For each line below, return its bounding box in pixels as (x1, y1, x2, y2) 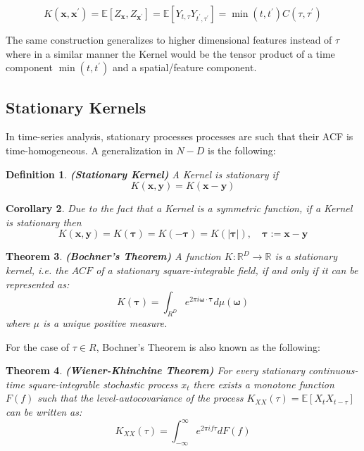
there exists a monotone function (193, 376, 334, 391)
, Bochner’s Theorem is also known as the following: (96, 339, 320, 354)
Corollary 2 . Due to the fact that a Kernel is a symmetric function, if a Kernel (6, 201, 353, 216)
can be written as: (6, 404, 82, 419)
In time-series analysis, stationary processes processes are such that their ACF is (6, 129, 353, 144)
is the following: (208, 142, 276, 157)
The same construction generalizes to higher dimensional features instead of (6, 32, 332, 47)
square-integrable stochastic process (27, 376, 178, 391)
